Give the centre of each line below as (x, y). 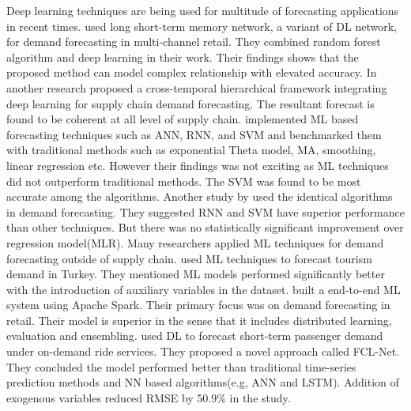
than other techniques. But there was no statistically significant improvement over (205, 227)
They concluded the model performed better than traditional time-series (181, 366)
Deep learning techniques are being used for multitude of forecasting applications (203, 10)
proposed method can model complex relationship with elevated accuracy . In (192, 72)
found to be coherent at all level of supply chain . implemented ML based (183, 119)
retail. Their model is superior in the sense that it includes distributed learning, (199, 320)
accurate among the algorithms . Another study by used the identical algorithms (200, 196)
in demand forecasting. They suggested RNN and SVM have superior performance (205, 211)
